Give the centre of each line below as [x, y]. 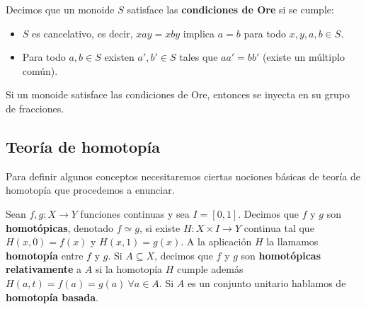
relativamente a [44, 269]
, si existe [160, 227]
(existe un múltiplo [303, 57]
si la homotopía [129, 269]
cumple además [210, 269]
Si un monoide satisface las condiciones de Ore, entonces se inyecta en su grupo [178, 94]
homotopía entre [45, 255]
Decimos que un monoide [60, 9]
